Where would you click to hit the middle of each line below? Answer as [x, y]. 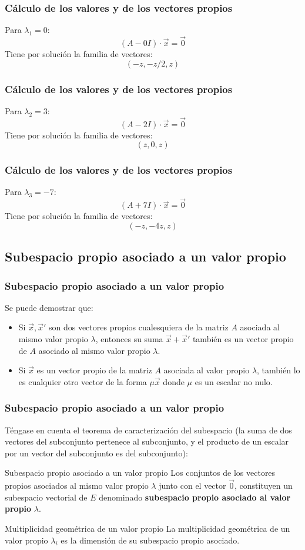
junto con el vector [192, 486]
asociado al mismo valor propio [94, 350]
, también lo [279, 370]
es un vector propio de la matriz [94, 370]
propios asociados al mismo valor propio [77, 486]
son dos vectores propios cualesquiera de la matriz [138, 327]
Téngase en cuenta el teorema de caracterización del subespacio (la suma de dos [148, 430]
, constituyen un [263, 486]
